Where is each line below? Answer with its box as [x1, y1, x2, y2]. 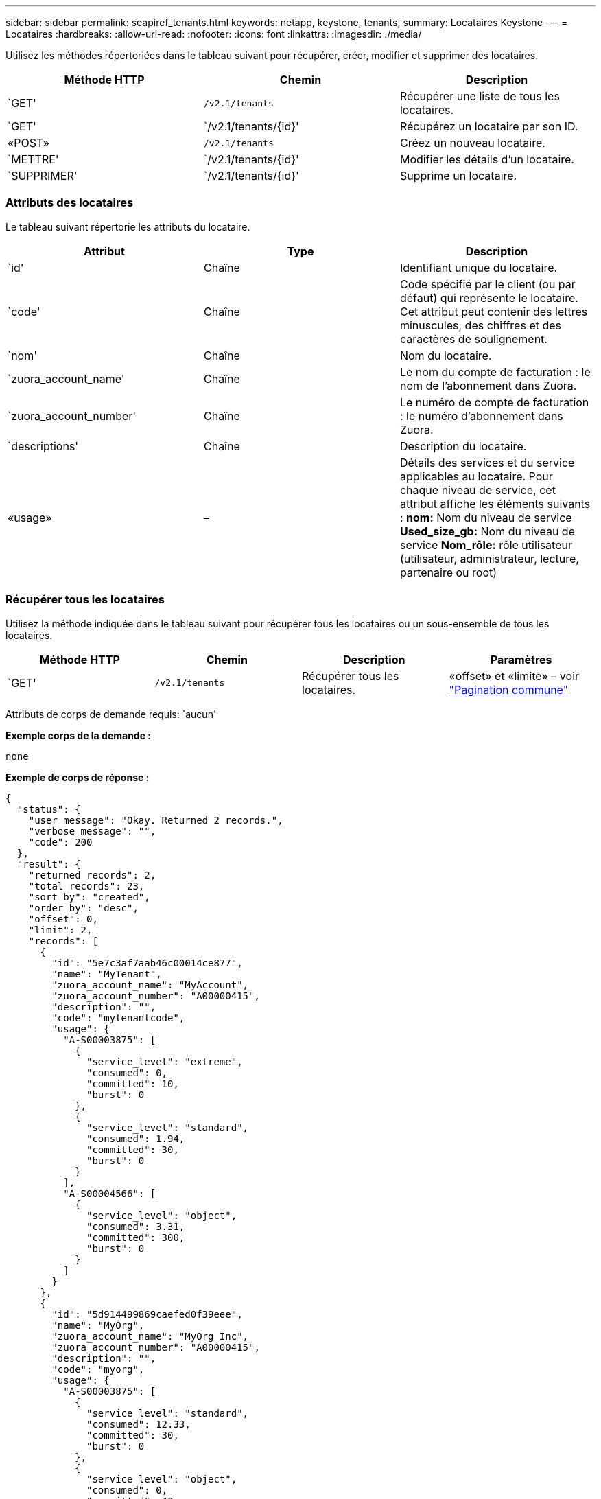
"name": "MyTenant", [51, 968, 162, 979]
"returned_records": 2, [28, 869, 156, 881]
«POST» [8, 136, 49, 150]
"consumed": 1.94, [86, 1132, 185, 1144]
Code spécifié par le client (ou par [399, 277, 576, 291]
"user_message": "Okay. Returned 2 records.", [28, 814, 283, 826]
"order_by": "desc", [28, 902, 139, 914]
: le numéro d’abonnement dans [399, 408, 563, 423]
